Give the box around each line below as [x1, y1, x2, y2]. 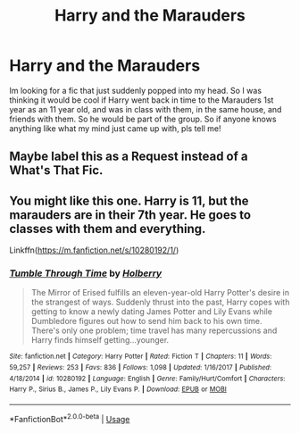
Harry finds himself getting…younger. [30, 335, 170, 346]
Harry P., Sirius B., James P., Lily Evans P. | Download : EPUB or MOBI [9, 385, 228, 394]
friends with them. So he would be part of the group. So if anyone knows [9, 113, 277, 124]
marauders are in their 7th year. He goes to [9, 207, 252, 222]
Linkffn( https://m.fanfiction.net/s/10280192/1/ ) [9, 245, 179, 255]
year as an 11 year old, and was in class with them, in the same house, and [9, 104, 282, 114]
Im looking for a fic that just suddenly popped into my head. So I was [9, 85, 262, 96]
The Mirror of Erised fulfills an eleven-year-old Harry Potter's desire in [30, 287, 290, 298]
